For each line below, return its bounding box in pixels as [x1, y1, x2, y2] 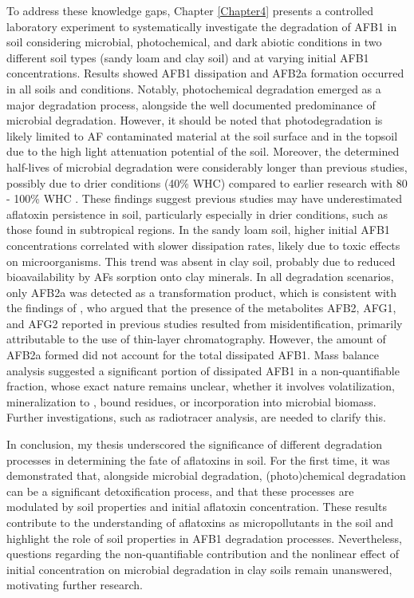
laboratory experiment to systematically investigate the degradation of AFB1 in [6, 18, 397, 34]
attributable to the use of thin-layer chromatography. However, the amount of [6, 331, 386, 347]
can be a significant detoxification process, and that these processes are [6, 482, 354, 499]
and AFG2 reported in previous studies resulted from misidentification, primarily [6, 315, 403, 331]
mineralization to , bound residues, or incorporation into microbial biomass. [6, 393, 377, 410]
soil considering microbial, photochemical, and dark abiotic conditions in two [6, 34, 382, 50]
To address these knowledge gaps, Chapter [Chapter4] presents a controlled [6, 2, 373, 18]
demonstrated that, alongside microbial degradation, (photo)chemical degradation [6, 467, 406, 484]
